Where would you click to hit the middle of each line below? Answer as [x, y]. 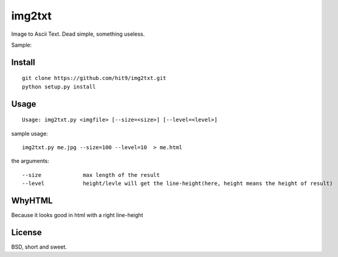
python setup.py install [59, 87]
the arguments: [30, 161]
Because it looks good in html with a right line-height [77, 215]
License [26, 232]
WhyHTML [32, 200]
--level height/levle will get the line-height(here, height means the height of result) [178, 184]
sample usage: [29, 133]
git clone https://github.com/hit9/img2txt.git [94, 78]
